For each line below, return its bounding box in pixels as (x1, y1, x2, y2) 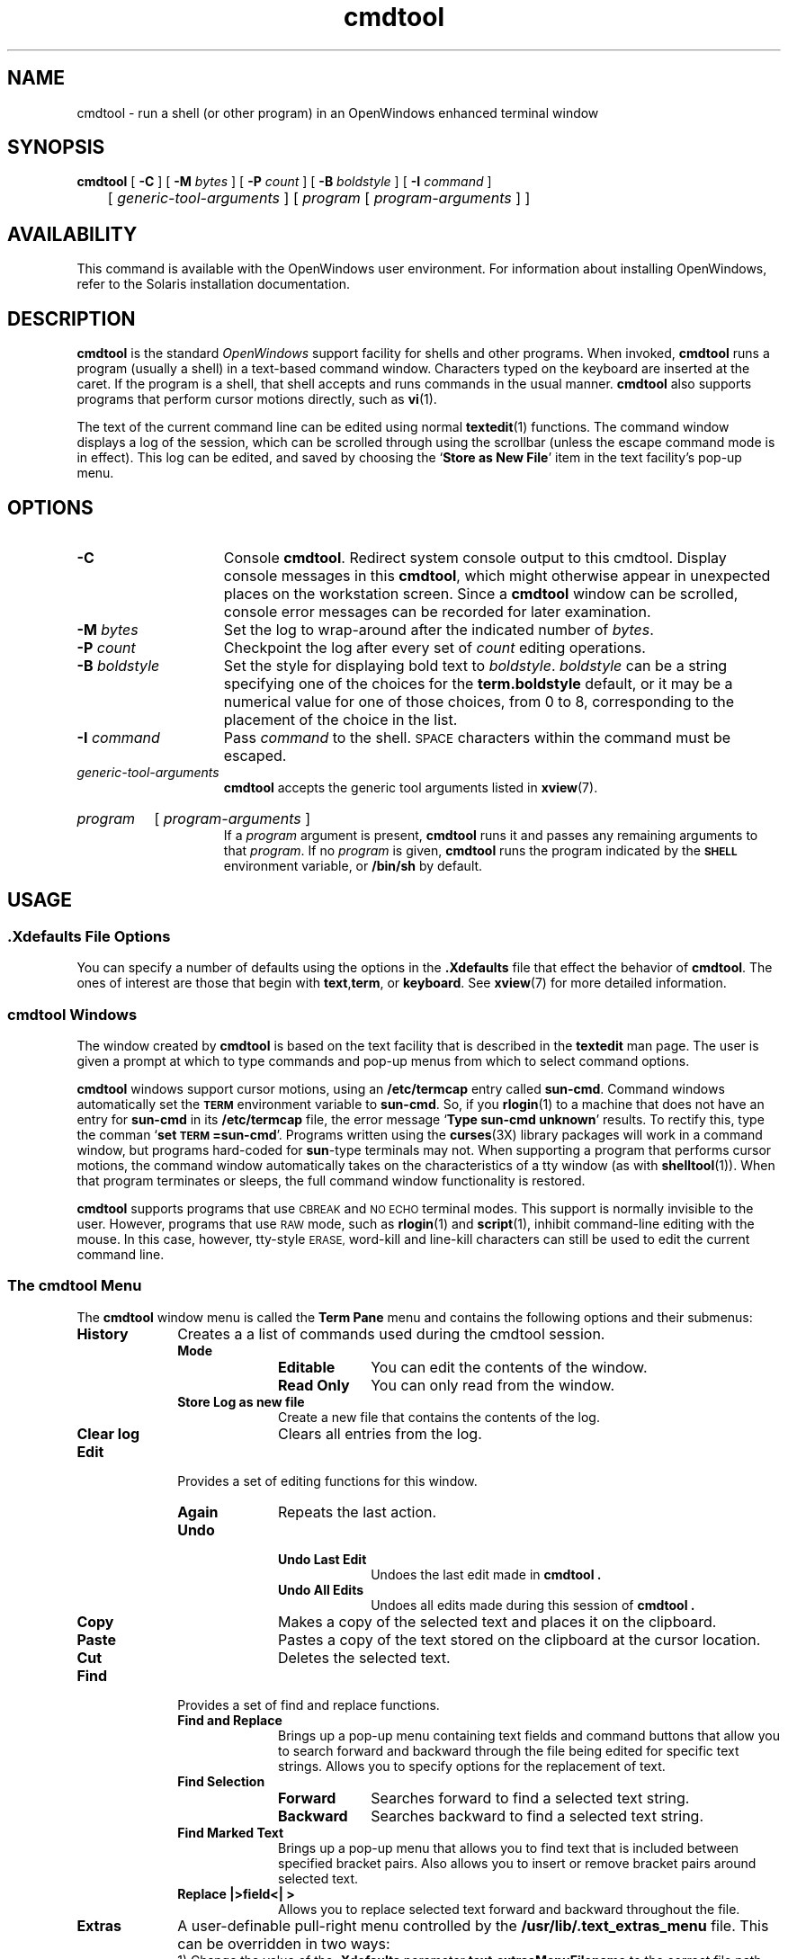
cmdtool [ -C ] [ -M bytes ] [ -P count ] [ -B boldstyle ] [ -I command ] (76, 174, 492, 190)
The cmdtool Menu (7, 1276, 142, 1295)
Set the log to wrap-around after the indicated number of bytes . (223, 620, 654, 639)
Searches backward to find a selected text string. (371, 1806, 704, 1825)
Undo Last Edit (278, 1551, 367, 1567)
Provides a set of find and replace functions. (177, 1696, 440, 1713)
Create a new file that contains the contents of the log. (278, 1409, 600, 1425)
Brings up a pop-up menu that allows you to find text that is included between (278, 1839, 739, 1856)
